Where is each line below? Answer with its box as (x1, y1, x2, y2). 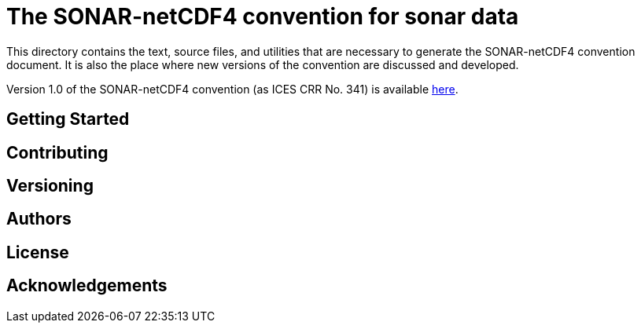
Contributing (6, 142, 109, 163)
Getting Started (6, 109, 130, 130)
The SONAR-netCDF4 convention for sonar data (6, 3, 519, 30)
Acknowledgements (6, 276, 168, 296)
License (6, 242, 69, 262)
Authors (6, 209, 72, 229)
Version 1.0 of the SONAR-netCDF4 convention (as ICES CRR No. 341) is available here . (6, 82, 459, 96)
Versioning (6, 176, 94, 196)
